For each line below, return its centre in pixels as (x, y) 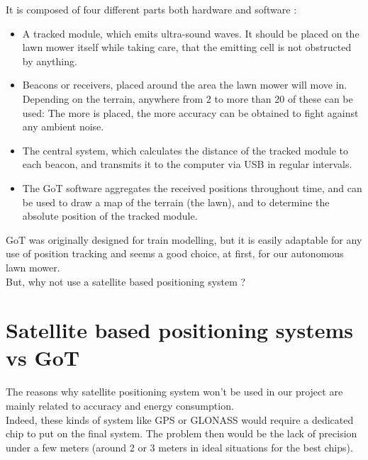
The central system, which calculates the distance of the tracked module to (185, 150)
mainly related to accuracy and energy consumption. (120, 405)
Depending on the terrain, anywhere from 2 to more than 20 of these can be (188, 98)
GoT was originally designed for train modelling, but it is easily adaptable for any (184, 239)
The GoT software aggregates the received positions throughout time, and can (192, 187)
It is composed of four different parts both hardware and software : (151, 9)
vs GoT (43, 358)
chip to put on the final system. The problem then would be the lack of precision (182, 433)
